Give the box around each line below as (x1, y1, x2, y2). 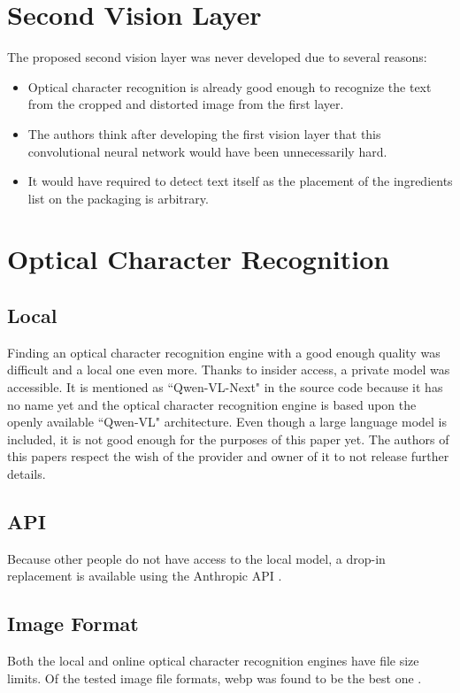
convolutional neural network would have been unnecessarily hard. (27, 142, 387, 160)
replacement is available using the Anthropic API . (7, 566, 282, 585)
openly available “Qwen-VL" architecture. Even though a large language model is (7, 412, 447, 431)
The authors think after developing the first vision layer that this (27, 124, 381, 142)
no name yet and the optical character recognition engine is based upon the (7, 395, 417, 413)
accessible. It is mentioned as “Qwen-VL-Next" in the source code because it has (7, 378, 443, 397)
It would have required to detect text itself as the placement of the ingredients (27, 172, 453, 190)
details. (7, 465, 46, 483)
